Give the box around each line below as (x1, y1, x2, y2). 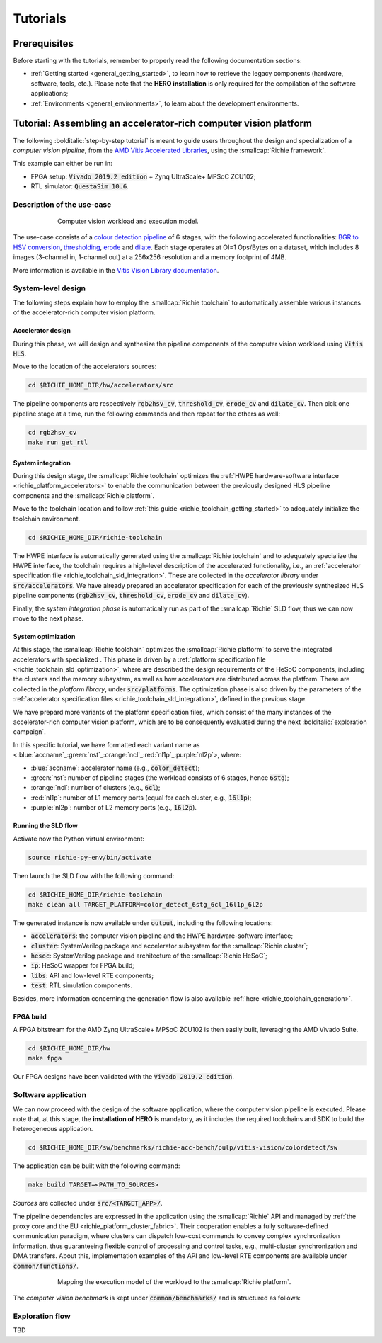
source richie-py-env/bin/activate (28, 854, 151, 861)
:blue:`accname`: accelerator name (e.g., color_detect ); (30, 764, 200, 772)
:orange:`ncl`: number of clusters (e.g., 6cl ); (30, 783, 161, 792)
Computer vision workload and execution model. (57, 217, 199, 226)
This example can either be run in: (13, 159, 112, 168)
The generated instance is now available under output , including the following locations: (13, 918, 273, 927)
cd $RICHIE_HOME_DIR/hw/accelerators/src (28, 381, 174, 390)
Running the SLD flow (13, 822, 78, 830)
